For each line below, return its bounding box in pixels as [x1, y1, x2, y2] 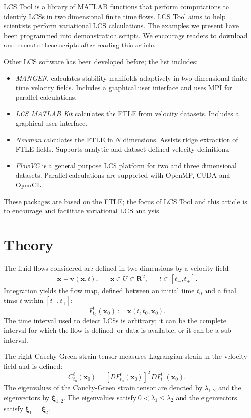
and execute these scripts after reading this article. [4, 40, 156, 50]
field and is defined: [4, 360, 63, 371]
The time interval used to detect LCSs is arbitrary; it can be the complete [4, 315, 226, 325]
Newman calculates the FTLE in [15, 134, 113, 144]
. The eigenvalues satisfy [63, 392, 137, 402]
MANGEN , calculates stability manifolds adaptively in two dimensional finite [15, 72, 248, 83]
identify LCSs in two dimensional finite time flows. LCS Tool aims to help [4, 11, 226, 21]
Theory [4, 234, 54, 254]
